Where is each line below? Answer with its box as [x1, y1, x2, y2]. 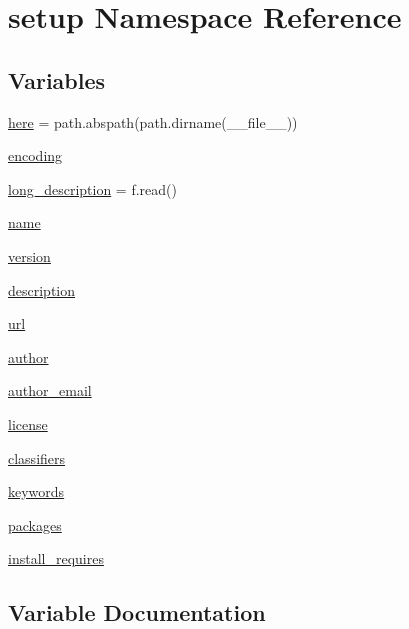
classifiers [8, 447, 66, 468]
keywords [8, 481, 65, 502]
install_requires [8, 548, 104, 569]
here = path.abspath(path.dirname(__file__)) [8, 111, 298, 132]
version [8, 245, 51, 266]
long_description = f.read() [8, 178, 177, 199]
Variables [8, 64, 106, 95]
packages [8, 514, 62, 535]
